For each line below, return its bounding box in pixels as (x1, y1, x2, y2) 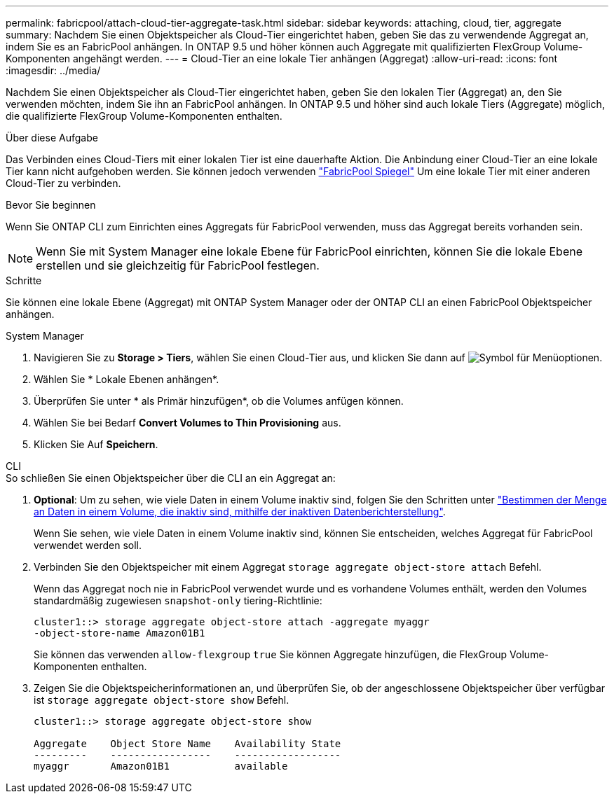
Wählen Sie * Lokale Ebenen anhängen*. (34, 373, 219, 385)
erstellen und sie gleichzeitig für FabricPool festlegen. (36, 258, 320, 272)
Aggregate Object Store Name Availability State (34, 738, 341, 749)
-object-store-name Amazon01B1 (34, 627, 205, 639)
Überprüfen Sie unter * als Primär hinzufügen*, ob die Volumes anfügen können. (34, 395, 404, 407)
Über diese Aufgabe (6, 132, 98, 144)
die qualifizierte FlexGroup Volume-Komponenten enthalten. (6, 110, 282, 122)
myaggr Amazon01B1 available (34, 760, 288, 772)
